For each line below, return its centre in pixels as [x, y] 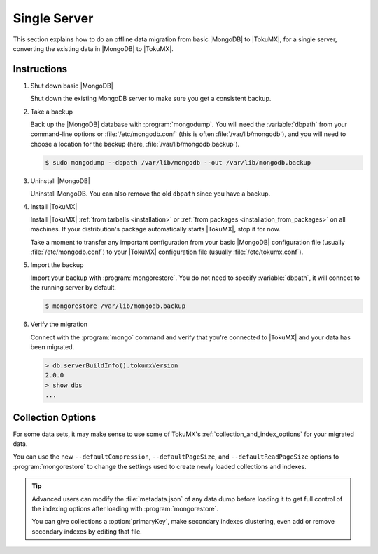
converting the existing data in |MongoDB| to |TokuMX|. [93, 48]
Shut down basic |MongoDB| [72, 86]
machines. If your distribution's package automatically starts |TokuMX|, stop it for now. [156, 229]
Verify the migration [59, 324]
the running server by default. [73, 288]
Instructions [40, 69]
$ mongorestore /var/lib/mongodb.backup [115, 306]
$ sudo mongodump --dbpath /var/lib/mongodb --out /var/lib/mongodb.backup [178, 162]
